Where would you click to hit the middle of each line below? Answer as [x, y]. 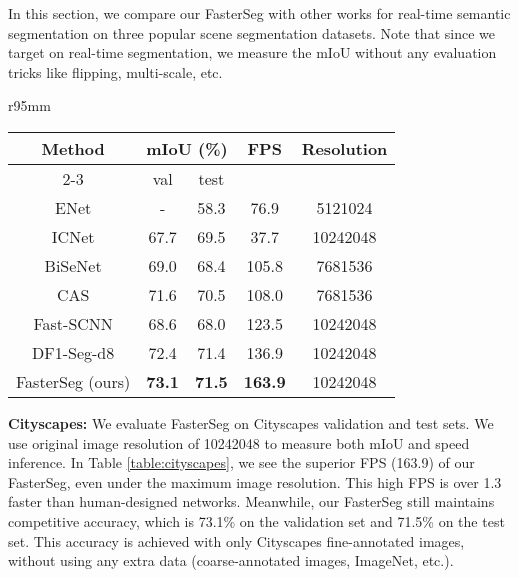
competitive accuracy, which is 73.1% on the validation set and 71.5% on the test [256, 520]
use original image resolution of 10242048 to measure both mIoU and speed [239, 442]
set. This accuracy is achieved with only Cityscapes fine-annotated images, [236, 540]
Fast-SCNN [73, 323]
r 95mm [29, 105]
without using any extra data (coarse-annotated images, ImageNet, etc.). [231, 560]
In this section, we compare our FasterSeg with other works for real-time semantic [259, 13]
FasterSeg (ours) [73, 381]
